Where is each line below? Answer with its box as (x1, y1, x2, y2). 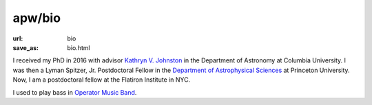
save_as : (12, 43, 39, 51)
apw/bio (12, 10, 61, 25)
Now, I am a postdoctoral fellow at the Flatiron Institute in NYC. (12, 75, 191, 84)
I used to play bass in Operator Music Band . (12, 88, 137, 96)
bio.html (67, 43, 90, 51)
